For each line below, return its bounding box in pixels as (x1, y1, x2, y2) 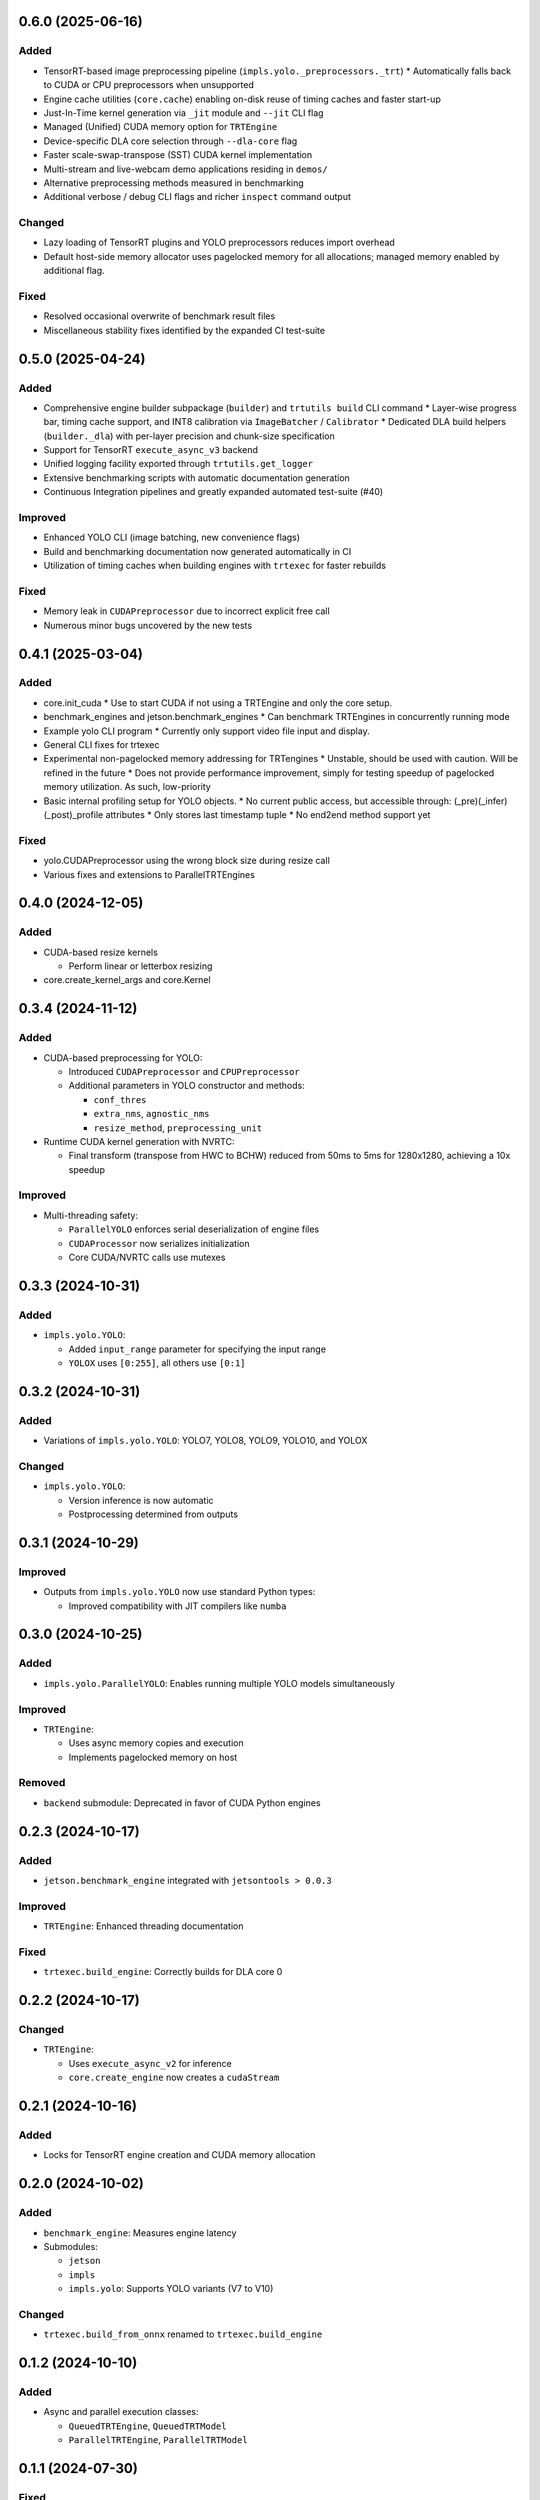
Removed (18, 1776, 66, 1790)
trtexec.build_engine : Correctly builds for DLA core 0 (43, 1966, 283, 1978)
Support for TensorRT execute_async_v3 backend (43, 444, 259, 456)
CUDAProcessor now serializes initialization (68, 1237, 250, 1249)
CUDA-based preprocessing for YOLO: (43, 1051, 203, 1064)
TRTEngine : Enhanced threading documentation (43, 1920, 244, 1932)
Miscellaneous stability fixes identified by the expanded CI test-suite (43, 324, 325, 336)
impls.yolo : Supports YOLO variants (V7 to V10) (68, 2283, 274, 2295)
